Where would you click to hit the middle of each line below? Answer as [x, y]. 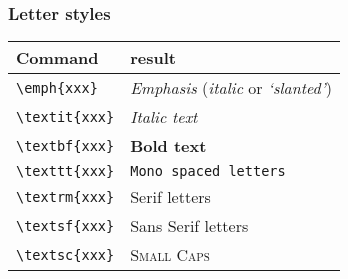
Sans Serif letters [189, 226]
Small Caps [170, 255]
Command [57, 58]
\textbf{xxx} [65, 145]
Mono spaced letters [208, 171]
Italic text [164, 117]
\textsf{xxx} [65, 225]
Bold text [168, 146]
